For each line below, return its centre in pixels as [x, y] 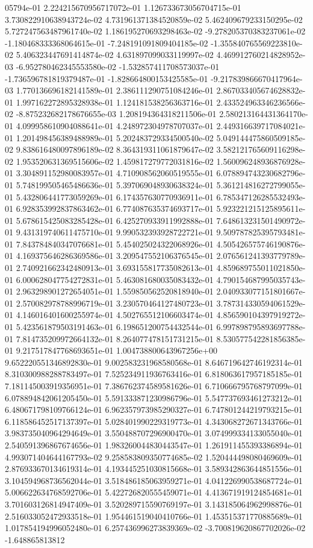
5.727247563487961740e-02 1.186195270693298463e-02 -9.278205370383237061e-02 [155, 31]
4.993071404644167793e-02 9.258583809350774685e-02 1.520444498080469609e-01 [154, 457]
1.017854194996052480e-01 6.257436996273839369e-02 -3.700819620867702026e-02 [155, 528]
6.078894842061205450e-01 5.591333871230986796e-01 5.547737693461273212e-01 [154, 397]
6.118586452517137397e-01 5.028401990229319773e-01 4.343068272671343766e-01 [154, 421]
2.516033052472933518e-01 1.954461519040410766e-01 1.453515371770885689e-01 [154, 516]
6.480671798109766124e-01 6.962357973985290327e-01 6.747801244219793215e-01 [154, 409]
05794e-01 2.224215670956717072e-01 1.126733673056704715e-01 [123, 7]
